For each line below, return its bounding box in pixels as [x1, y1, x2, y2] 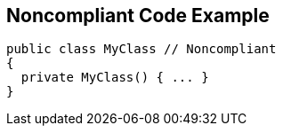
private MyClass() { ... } [20, 70, 209, 85]
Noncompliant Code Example [6, 4, 270, 27]
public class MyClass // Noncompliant [6, 42, 277, 57]
